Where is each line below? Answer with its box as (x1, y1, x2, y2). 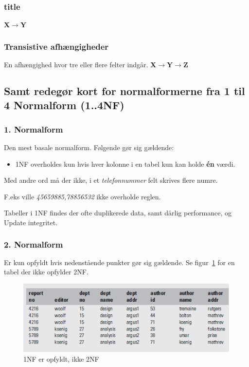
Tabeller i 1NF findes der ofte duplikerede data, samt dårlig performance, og (4, 208, 232, 218)
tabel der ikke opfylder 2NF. (4, 267, 89, 277)
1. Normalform (4, 123, 63, 135)
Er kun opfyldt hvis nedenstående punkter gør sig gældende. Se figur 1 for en (4, 257, 235, 267)
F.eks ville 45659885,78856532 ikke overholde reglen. (4, 191, 161, 201)
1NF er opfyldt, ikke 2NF (23, 353, 99, 364)
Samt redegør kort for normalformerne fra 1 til (4, 83, 245, 98)
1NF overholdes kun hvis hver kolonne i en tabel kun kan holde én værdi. (15, 158, 235, 169)
